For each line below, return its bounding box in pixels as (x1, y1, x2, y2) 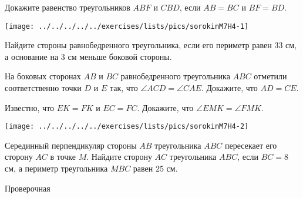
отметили (254, 70, 287, 82)
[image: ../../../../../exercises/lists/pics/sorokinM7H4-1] (5, 22, 249, 31)
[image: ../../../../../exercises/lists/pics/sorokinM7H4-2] (5, 122, 249, 131)
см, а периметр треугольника (5, 162, 108, 174)
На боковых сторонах (5, 70, 81, 82)
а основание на (5, 50, 59, 62)
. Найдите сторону (86, 150, 152, 163)
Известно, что (5, 101, 55, 113)
